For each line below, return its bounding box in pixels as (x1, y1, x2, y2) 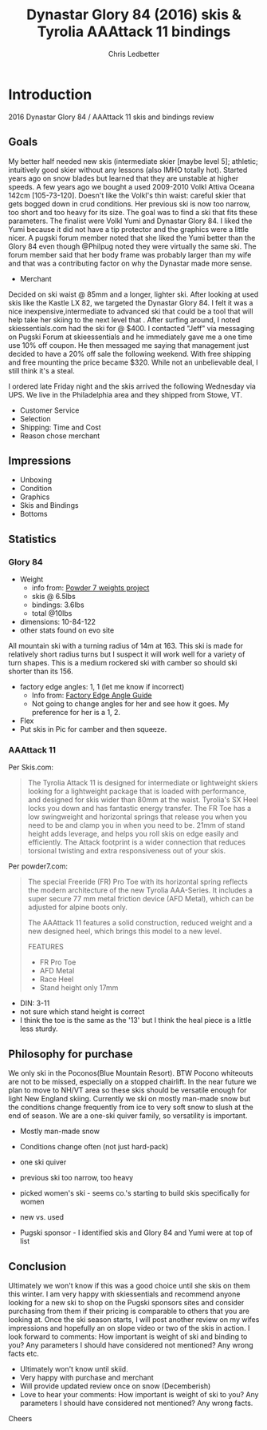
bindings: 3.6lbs (31, 600, 85, 609)
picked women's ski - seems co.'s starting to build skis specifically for (19, 1188, 250, 1198)
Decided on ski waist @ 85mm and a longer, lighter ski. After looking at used (8, 290, 259, 299)
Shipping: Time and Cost (19, 422, 101, 432)
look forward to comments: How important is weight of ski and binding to (8, 1332, 248, 1341)
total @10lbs (31, 609, 73, 617)
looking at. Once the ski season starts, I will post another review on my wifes (8, 1314, 260, 1324)
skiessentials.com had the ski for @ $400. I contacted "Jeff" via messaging (8, 323, 255, 333)
